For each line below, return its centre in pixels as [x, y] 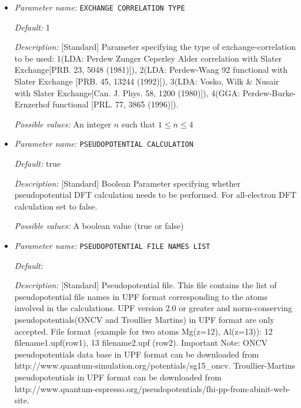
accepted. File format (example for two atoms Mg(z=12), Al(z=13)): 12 [143, 331]
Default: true [37, 163]
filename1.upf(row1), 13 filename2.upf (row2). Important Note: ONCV [141, 343]
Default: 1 [32, 27]
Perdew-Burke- [269, 92]
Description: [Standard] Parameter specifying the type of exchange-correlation [155, 47]
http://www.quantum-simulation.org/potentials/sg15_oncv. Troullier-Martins [155, 365]
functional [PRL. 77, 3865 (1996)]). [116, 104]
